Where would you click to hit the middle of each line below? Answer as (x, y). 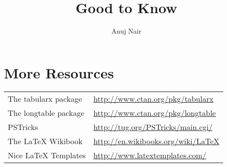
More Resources (59, 72)
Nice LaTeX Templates (47, 155)
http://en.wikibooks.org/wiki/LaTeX (157, 141)
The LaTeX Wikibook (45, 141)
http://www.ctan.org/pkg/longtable (155, 112)
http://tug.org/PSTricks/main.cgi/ (153, 127)
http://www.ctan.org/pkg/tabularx (154, 98)
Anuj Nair (126, 31)
